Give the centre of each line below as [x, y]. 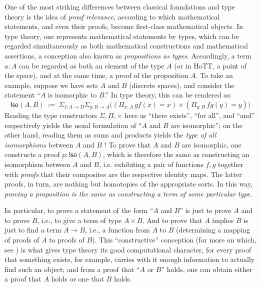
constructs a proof [32, 154]
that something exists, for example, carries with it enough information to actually [130, 259]
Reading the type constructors [51, 115]
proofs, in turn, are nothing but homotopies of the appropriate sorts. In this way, [129, 184]
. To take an [214, 75]
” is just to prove [205, 210]
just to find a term [33, 230]
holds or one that [77, 279]
